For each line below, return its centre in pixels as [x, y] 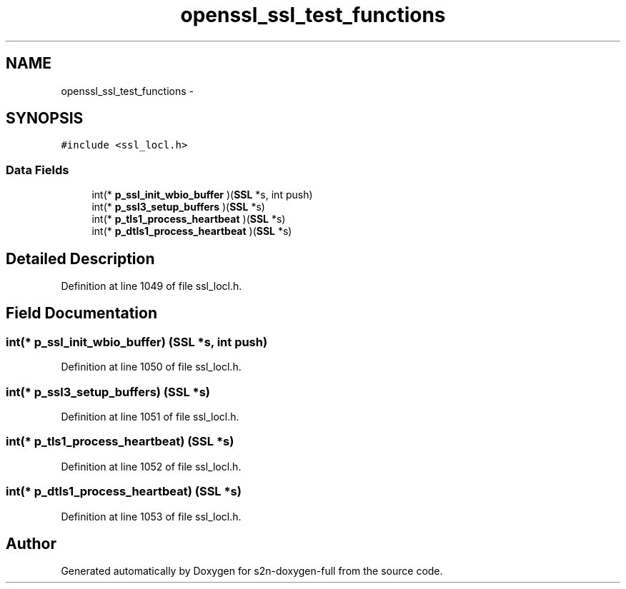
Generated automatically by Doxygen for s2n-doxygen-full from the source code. [252, 571]
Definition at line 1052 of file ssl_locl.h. [151, 466]
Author [31, 543]
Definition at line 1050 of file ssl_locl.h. [151, 367]
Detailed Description [80, 258]
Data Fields [38, 170]
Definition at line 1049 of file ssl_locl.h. [151, 286]
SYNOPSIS [45, 119]
